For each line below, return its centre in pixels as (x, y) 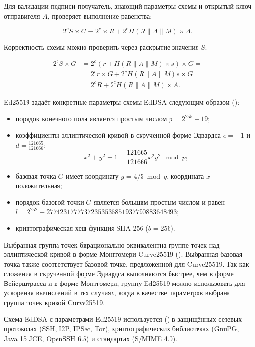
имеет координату (92, 175)
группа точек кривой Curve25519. (55, 302)
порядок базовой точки (50, 202)
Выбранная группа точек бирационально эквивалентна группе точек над (112, 244)
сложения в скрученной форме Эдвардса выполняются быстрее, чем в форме (119, 273)
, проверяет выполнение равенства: (100, 16)
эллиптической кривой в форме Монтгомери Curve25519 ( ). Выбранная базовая (123, 254)
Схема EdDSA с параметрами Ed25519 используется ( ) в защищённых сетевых (123, 319)
